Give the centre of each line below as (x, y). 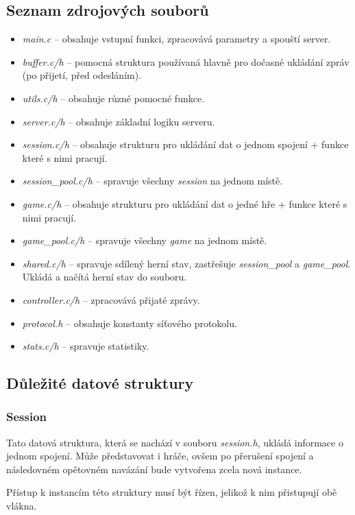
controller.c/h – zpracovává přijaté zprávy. (111, 299)
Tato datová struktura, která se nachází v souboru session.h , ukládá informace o (175, 442)
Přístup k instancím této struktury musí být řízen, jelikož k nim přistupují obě (172, 492)
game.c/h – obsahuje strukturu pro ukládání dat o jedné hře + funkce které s (185, 203)
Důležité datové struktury (100, 383)
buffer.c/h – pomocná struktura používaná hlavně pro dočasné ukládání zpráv (186, 61)
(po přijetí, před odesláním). (82, 75)
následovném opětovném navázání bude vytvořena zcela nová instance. (154, 469)
